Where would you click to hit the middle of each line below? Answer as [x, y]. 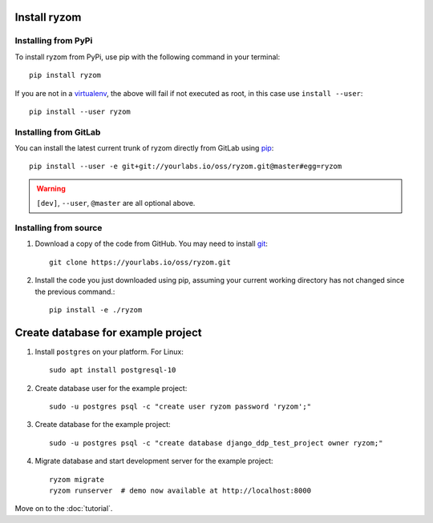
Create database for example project [108, 332]
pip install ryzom [65, 75]
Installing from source [59, 228]
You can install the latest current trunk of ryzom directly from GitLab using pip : [144, 148]
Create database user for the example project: [111, 388]
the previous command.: [75, 292]
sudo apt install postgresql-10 [113, 370]
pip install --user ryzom [80, 111]
